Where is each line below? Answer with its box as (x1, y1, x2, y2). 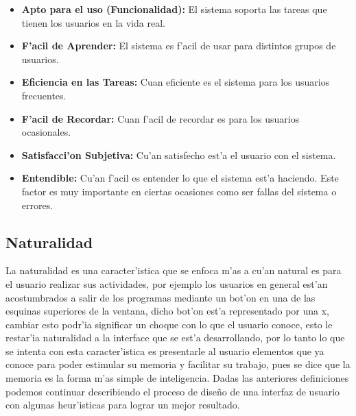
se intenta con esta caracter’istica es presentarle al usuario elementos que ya (5, 343, 324, 358)
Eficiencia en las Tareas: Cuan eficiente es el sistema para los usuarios (21, 75, 330, 89)
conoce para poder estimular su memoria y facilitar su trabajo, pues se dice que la (5, 357, 351, 371)
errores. (21, 197, 54, 212)
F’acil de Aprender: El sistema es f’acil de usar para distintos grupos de (21, 38, 336, 53)
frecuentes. (21, 88, 67, 102)
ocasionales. (21, 125, 71, 139)
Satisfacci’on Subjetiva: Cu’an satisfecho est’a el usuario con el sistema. (21, 147, 336, 162)
